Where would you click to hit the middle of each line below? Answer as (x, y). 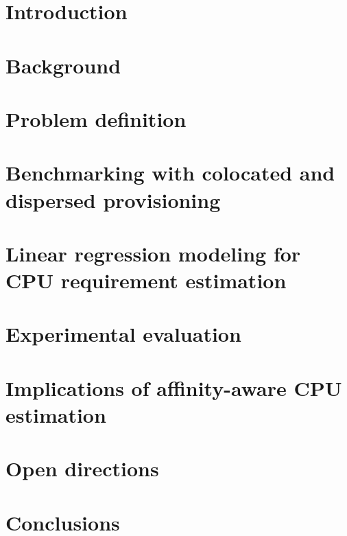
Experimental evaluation (123, 334)
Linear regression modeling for (153, 253)
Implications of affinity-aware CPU (174, 387)
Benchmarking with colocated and (170, 173)
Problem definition (96, 118)
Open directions (82, 468)
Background (63, 65)
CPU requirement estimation (146, 280)
